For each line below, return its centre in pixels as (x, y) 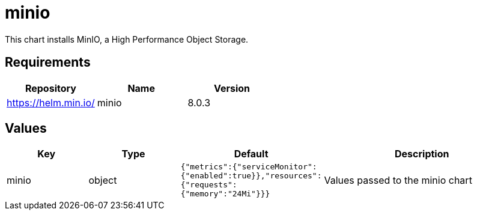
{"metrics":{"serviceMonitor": (249, 167)
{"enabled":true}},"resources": (251, 176)
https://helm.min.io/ (51, 102)
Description (422, 154)
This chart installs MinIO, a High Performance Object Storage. (127, 39)
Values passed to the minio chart (398, 180)
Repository (50, 88)
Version (232, 88)
